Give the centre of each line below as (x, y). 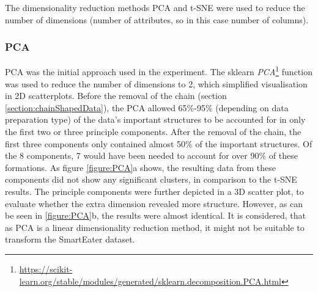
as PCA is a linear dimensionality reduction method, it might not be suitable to (155, 227)
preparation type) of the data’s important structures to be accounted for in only (155, 119)
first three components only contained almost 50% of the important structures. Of (159, 143)
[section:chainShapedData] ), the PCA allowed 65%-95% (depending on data (147, 107)
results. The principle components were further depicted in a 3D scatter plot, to (154, 191)
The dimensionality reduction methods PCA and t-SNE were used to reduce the (155, 7)
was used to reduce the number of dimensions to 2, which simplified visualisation (156, 83)
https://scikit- (46, 268)
